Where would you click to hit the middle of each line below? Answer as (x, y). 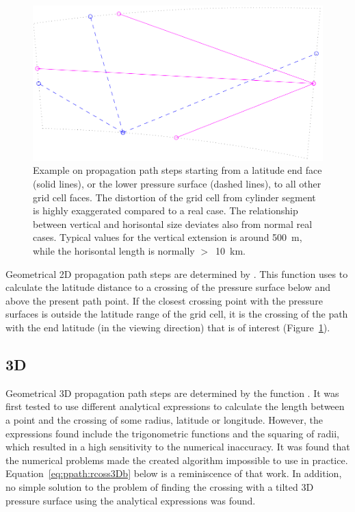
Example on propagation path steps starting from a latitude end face (177, 170)
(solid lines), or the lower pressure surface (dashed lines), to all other (177, 184)
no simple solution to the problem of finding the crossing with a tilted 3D (160, 486)
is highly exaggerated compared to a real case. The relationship (166, 210)
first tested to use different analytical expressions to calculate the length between (175, 406)
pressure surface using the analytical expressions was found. (131, 500)
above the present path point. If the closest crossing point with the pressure (164, 300)
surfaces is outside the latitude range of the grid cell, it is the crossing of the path (177, 314)
